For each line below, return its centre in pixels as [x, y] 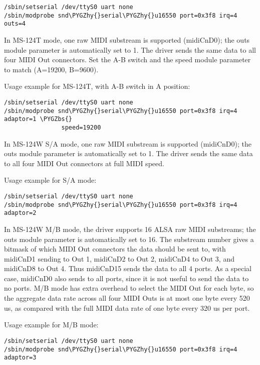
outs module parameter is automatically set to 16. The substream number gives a [129, 239]
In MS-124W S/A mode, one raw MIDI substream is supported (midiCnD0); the [128, 143]
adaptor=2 [20, 213]
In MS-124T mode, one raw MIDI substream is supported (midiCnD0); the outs [127, 39]
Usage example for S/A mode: [50, 180]
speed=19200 [81, 127]
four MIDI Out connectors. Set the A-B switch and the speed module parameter [127, 59]
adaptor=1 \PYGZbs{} [38, 119]
